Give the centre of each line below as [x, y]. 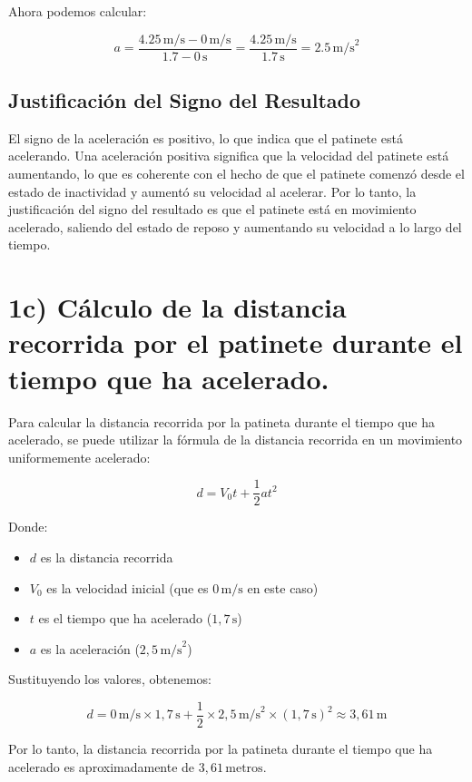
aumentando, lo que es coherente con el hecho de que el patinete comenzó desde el [236, 174]
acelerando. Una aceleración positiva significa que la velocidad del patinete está [229, 156]
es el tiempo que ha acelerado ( [125, 618]
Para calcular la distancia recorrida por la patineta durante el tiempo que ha [221, 421]
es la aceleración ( [90, 648]
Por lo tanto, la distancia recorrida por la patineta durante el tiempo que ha [221, 748]
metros [244, 768]
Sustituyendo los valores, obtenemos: [110, 679]
